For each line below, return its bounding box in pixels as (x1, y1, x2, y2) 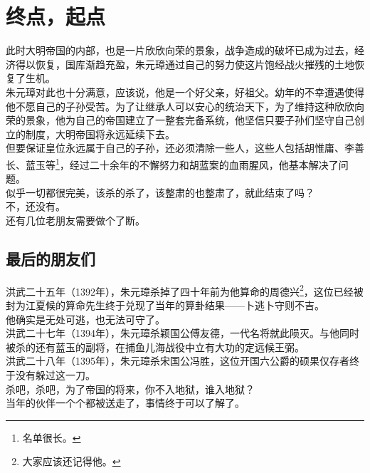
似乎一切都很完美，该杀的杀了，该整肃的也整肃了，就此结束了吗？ (6, 184, 314, 199)
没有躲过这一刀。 (15, 367, 95, 382)
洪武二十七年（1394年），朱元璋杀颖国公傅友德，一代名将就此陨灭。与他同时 (6, 326, 359, 341)
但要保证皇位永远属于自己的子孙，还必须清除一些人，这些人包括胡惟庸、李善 (6, 140, 364, 155)
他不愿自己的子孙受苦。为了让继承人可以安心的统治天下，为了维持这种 (6, 98, 334, 113)
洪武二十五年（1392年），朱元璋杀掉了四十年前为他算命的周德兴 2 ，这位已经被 (6, 281, 364, 298)
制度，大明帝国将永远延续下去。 (25, 126, 175, 141)
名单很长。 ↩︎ (22, 430, 81, 445)
